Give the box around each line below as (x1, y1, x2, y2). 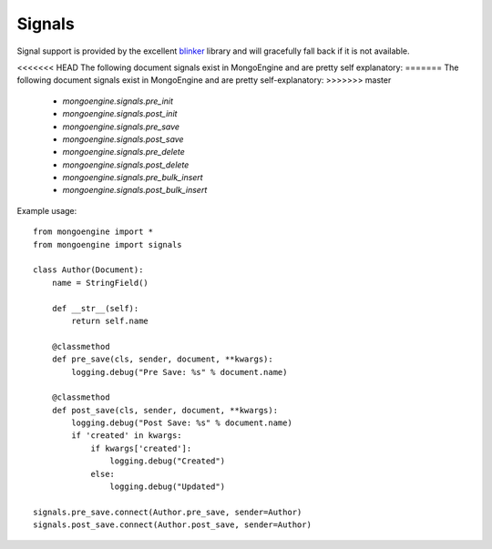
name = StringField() (51, 278, 149, 288)
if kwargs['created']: (90, 442, 192, 453)
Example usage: (16, 205, 77, 216)
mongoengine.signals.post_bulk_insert (62, 185, 208, 196)
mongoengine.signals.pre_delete (62, 147, 186, 158)
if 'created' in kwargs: (71, 431, 182, 441)
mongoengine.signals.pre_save (62, 121, 180, 132)
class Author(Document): (33, 265, 144, 275)
